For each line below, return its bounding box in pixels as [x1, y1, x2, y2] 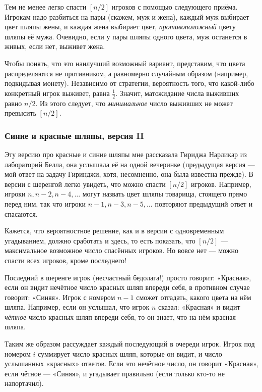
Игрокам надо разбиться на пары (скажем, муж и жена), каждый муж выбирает [5, 11, 249, 22]
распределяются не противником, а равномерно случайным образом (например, [5, 68, 248, 78]
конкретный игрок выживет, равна [5, 87, 110, 98]
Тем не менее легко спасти [5, 2, 87, 12]
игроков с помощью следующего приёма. [111, 2, 238, 12]
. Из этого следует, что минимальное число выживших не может [35, 97, 233, 108]
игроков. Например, [191, 178, 251, 189]
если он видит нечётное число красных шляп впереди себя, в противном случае [5, 282, 250, 292]
